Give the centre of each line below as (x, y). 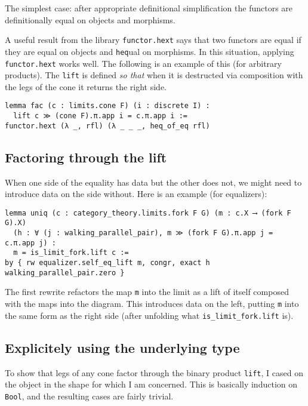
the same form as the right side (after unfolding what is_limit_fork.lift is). (149, 315)
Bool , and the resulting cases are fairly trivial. (89, 396)
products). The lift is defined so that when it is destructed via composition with (154, 75)
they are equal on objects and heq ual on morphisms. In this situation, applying (150, 51)
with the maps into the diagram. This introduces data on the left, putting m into (152, 304)
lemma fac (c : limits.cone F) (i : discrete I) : (107, 106)
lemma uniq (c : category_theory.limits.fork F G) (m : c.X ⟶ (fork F (148, 213)
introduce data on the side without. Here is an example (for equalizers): (136, 194)
